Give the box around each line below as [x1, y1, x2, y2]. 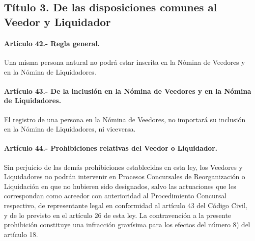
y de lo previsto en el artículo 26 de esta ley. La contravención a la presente [4, 210, 231, 220]
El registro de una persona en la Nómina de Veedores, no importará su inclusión [4, 114, 246, 124]
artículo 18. [4, 229, 38, 239]
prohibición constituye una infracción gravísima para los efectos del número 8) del [4, 219, 251, 230]
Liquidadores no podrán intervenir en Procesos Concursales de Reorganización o [4, 171, 245, 182]
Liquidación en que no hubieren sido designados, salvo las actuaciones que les [4, 181, 236, 191]
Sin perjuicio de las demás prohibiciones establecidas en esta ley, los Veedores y [4, 161, 243, 172]
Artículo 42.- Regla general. [4, 38, 100, 48]
